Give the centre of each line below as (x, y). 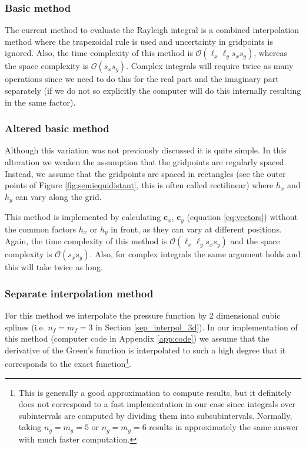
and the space (255, 241)
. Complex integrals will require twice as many (210, 66)
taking (30, 427)
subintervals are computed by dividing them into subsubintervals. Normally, (155, 415)
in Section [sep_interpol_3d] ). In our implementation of (197, 327)
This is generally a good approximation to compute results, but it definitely (155, 392)
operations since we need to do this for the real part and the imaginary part (142, 79)
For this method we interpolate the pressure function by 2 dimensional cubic (143, 315)
